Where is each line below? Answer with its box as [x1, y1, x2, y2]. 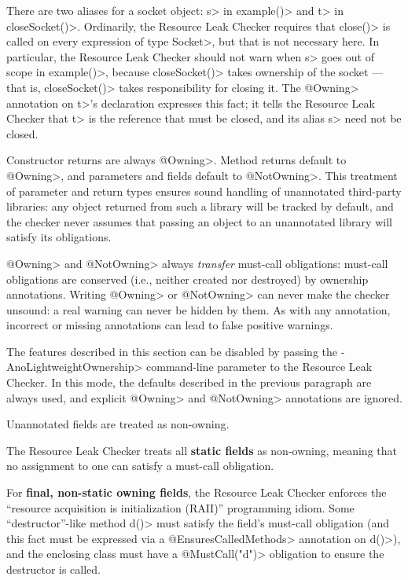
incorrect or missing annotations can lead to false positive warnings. [6, 317, 333, 333]
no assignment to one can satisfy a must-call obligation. [6, 457, 274, 474]
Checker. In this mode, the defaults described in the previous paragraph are [6, 374, 372, 391]
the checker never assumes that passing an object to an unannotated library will [6, 213, 392, 229]
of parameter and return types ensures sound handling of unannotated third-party [6, 182, 402, 199]
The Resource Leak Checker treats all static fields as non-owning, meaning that [6, 442, 397, 458]
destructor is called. [6, 561, 101, 577]
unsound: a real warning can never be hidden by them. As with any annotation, [6, 301, 391, 318]
